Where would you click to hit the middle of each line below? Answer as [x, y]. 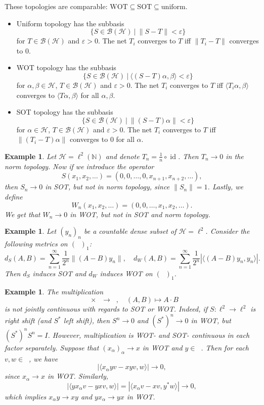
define [14, 196]
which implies [26, 396]
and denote [122, 156]
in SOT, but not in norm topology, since [107, 187]
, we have [43, 358]
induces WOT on [126, 273]
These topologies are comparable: [56, 6]
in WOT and [162, 347]
